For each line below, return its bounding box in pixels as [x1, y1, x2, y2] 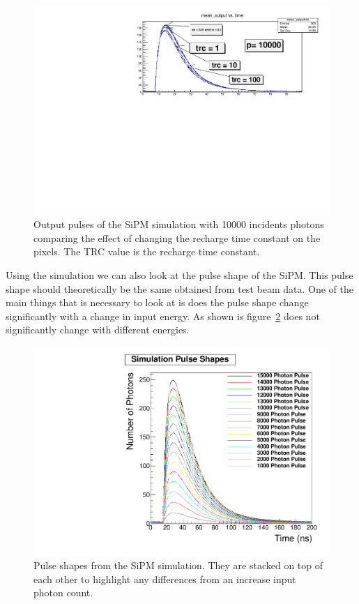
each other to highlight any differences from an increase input [33, 571, 296, 586]
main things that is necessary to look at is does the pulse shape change [6, 295, 309, 310]
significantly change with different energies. [6, 322, 190, 337]
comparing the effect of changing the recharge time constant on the [33, 230, 321, 245]
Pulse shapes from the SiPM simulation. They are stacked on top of [33, 558, 323, 573]
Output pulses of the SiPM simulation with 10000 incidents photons [33, 217, 324, 232]
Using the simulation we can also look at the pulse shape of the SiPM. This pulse [6, 268, 353, 282]
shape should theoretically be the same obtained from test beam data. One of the [6, 281, 353, 296]
